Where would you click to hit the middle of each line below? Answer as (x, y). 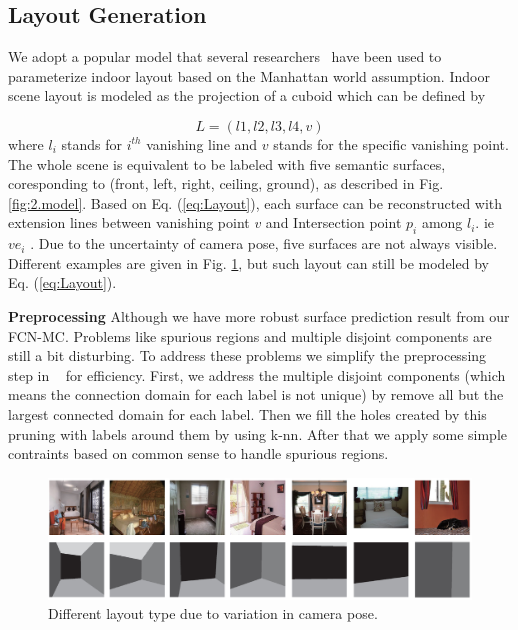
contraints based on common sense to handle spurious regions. (198, 453)
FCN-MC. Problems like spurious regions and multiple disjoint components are (250, 335)
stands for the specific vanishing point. (391, 143)
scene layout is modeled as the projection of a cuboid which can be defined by (247, 95)
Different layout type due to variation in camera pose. (213, 613)
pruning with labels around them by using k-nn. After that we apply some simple (258, 433)
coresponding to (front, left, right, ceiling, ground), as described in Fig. (226, 183)
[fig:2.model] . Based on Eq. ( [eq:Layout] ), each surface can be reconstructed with (255, 202)
